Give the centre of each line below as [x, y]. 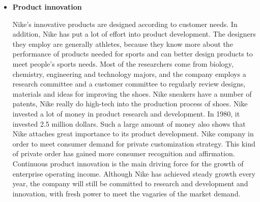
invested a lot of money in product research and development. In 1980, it [126, 113]
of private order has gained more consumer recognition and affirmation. [124, 153]
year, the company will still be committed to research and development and [130, 183]
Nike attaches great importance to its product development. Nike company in [133, 134]
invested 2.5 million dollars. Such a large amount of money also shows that [129, 123]
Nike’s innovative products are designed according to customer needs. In [125, 24]
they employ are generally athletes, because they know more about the [123, 44]
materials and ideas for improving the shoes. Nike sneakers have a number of [132, 93]
